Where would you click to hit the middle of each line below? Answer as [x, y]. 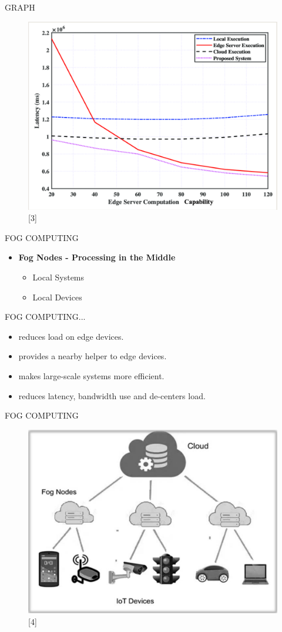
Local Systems [58, 277]
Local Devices [57, 297]
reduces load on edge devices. [71, 336]
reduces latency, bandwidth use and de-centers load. [112, 395]
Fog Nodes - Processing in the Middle [97, 257]
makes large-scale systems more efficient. [91, 376]
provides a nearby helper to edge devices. [93, 356]
